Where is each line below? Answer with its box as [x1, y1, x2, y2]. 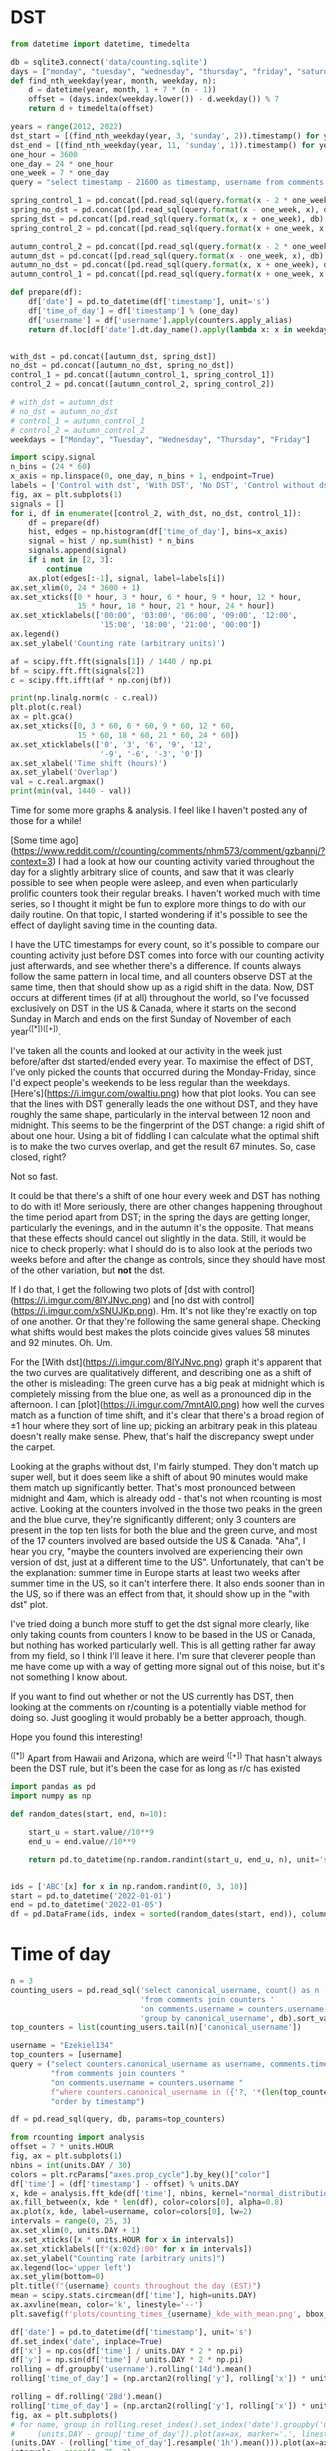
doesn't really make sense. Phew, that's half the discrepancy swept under [10, 1430, 315, 1442]
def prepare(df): [10, 287, 83, 298]
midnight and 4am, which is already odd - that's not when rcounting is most [10, 1492, 323, 1504]
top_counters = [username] [10, 2050, 123, 2060]
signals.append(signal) [28, 546, 128, 556]
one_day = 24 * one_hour [10, 159, 114, 169]
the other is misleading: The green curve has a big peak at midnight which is [10, 1377, 325, 1389]
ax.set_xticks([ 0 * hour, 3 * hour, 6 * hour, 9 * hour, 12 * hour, [10, 592, 302, 602]
